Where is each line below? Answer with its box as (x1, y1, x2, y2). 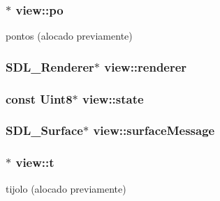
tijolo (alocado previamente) (6, 181, 126, 195)
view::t (15, 154, 54, 171)
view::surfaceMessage (93, 122, 215, 139)
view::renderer (104, 58, 187, 75)
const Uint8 (6, 90, 73, 107)
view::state (82, 90, 144, 107)
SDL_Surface (6, 122, 83, 139)
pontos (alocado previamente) (6, 29, 133, 43)
